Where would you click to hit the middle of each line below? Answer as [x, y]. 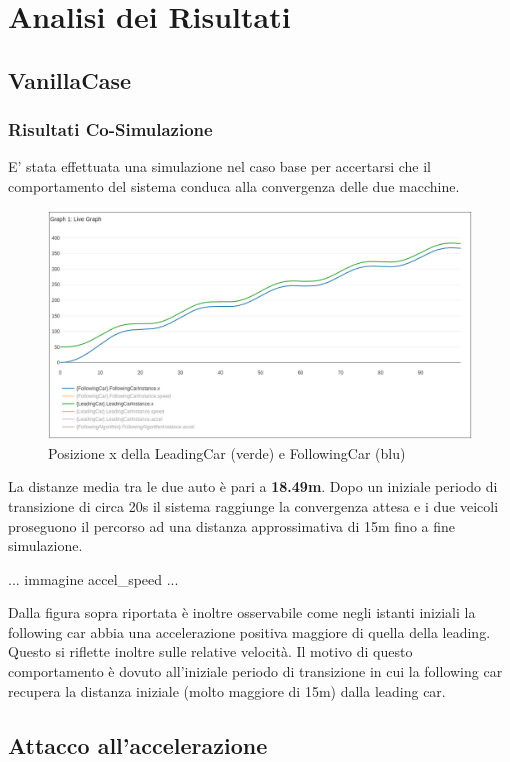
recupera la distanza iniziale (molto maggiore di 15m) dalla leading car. [227, 690]
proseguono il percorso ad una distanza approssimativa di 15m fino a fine [232, 525]
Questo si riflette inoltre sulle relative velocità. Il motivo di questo [210, 651]
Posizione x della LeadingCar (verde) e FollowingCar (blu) [227, 452]
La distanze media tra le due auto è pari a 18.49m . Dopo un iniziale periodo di [253, 486]
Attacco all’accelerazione [138, 744]
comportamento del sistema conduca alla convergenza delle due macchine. [234, 185]
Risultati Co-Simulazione [110, 129]
